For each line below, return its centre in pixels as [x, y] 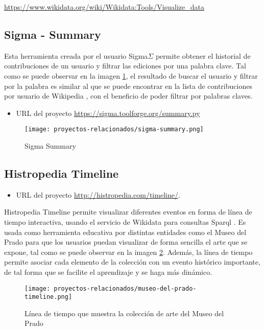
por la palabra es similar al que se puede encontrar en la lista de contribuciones [128, 86]
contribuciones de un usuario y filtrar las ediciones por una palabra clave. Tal [125, 66]
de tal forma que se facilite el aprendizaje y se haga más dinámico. [108, 272]
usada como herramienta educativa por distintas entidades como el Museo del [125, 232]
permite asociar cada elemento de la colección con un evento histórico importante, [132, 262]
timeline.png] [49, 297]
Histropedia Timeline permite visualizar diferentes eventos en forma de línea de [128, 212]
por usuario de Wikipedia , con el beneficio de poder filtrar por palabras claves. [128, 96]
